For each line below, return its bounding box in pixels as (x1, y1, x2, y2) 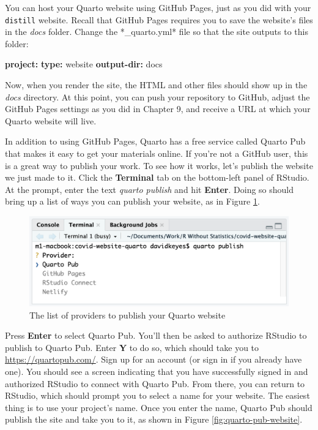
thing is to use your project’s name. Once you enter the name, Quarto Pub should (5, 401, 312, 413)
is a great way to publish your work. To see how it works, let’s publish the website (5, 159, 313, 172)
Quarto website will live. (5, 114, 97, 127)
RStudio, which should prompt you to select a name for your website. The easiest (5, 389, 310, 402)
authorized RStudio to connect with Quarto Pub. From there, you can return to (5, 377, 305, 390)
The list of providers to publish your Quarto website (29, 308, 226, 321)
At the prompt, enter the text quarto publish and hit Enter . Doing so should (5, 183, 294, 195)
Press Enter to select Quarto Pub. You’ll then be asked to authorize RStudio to (5, 329, 307, 342)
